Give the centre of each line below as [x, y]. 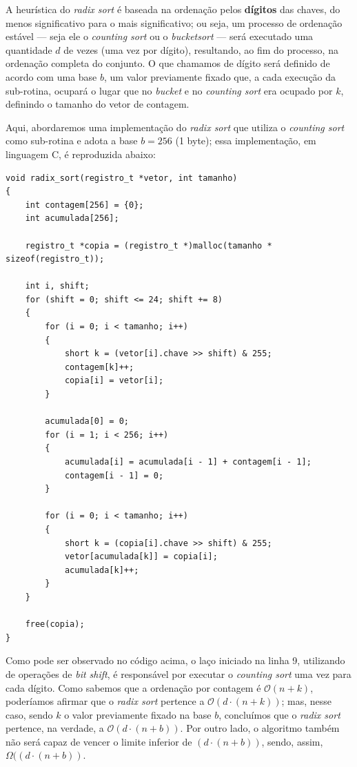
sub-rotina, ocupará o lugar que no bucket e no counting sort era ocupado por [169, 90]
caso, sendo [29, 714]
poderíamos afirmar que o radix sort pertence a [105, 701]
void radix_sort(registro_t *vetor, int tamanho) [122, 178]
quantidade [29, 49]
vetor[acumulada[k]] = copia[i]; [141, 557]
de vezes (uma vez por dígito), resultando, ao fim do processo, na [201, 49]
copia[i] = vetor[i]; [114, 381]
